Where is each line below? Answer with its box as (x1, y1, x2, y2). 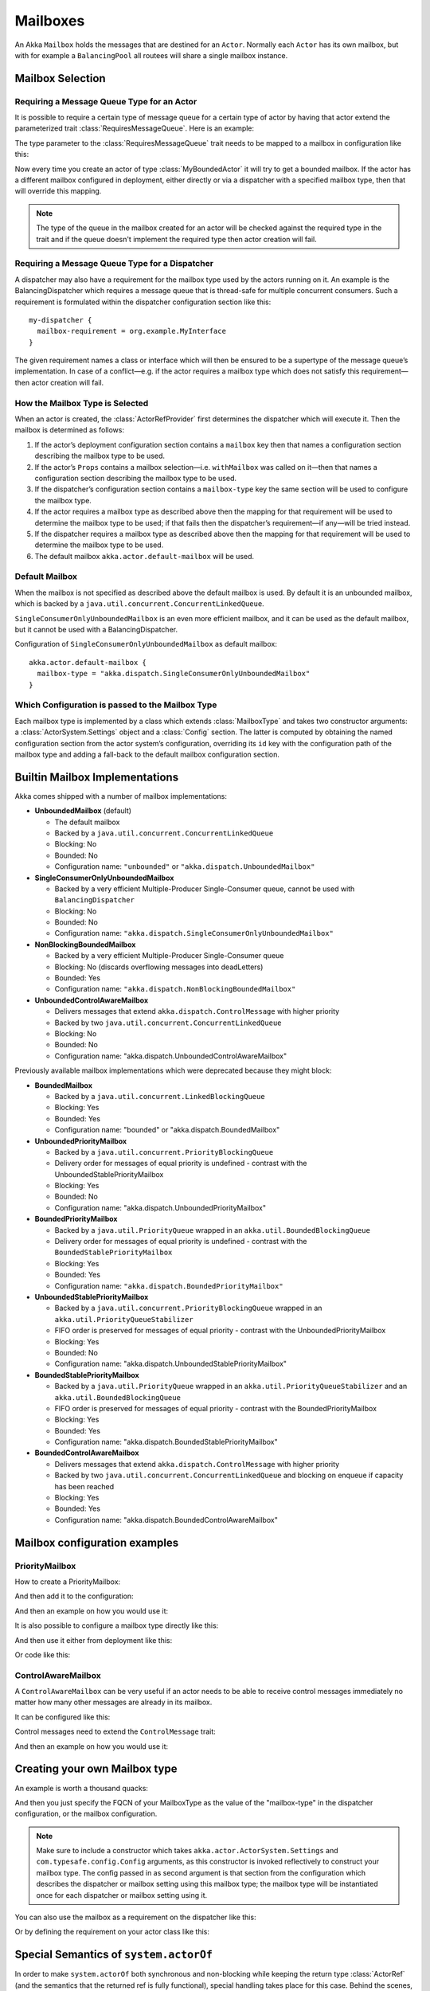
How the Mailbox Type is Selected (14, 397, 149, 409)
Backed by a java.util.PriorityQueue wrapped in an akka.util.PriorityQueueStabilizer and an (54, 1382, 408, 1391)
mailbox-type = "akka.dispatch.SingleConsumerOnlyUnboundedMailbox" (37, 669, 311, 679)
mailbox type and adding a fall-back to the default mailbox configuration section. (14, 749, 280, 759)
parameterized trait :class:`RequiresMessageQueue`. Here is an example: (14, 123, 255, 133)
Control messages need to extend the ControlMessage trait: (14, 1727, 217, 1736)
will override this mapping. (14, 186, 102, 196)
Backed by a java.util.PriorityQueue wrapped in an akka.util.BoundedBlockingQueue (54, 1225, 370, 1234)
